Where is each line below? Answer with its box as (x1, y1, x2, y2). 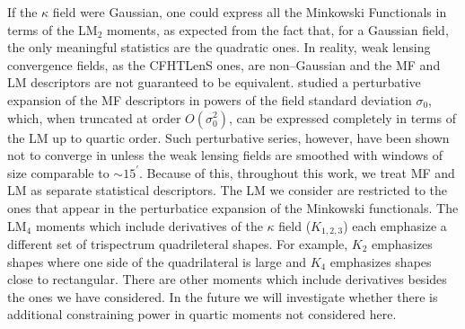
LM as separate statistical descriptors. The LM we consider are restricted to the (7, 181, 448, 200)
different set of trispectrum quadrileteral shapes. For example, (7, 234, 348, 253)
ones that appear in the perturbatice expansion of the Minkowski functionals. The (7, 198, 459, 217)
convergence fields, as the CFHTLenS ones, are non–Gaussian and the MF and (7, 55, 441, 74)
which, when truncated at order (7, 108, 181, 127)
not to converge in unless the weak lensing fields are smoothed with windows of (7, 146, 443, 164)
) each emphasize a (343, 216, 447, 235)
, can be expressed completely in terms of (228, 108, 456, 127)
